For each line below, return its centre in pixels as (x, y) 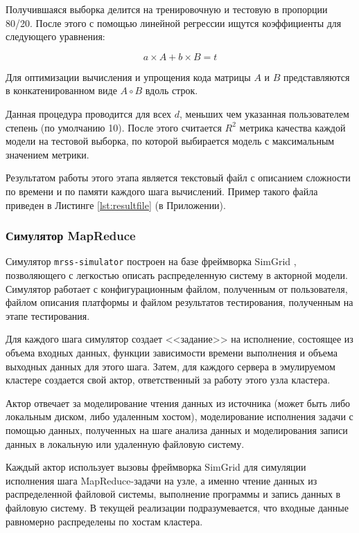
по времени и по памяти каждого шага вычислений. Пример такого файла (162, 191)
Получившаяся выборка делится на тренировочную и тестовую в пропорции (167, 9)
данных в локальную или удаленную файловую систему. (125, 443)
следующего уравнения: (55, 36)
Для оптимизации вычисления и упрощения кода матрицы (128, 76)
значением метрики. (47, 154)
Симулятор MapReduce (71, 236)
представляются (317, 76)
